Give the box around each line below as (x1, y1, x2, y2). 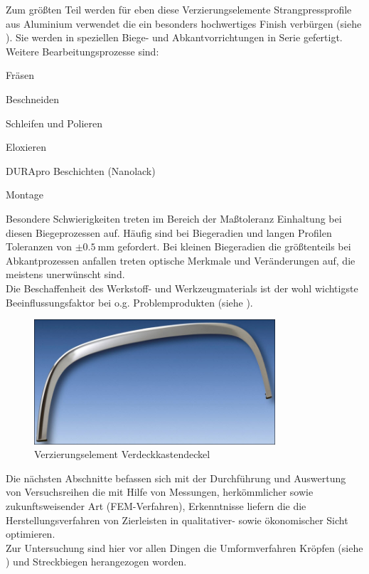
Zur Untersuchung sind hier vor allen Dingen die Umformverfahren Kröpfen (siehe (6, 540, 363, 555)
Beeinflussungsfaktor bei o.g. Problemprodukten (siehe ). (6, 294, 253, 309)
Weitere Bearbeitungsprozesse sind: (6, 43, 159, 58)
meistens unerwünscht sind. (6, 267, 125, 282)
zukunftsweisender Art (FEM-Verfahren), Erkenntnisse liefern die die (6, 499, 306, 514)
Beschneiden (6, 91, 59, 106)
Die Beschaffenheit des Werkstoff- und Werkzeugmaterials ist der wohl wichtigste (6, 280, 358, 295)
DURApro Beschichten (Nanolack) (6, 163, 156, 178)
